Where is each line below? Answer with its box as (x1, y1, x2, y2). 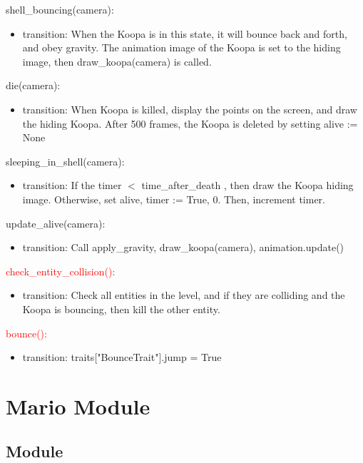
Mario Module (6, 391, 150, 420)
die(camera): (6, 78, 61, 93)
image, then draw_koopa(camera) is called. (22, 54, 212, 68)
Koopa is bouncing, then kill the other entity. (22, 301, 220, 316)
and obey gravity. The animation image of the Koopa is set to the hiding (22, 40, 341, 55)
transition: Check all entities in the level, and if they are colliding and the (22, 288, 345, 302)
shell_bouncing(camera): (6, 2, 114, 16)
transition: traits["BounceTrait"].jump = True (22, 350, 222, 365)
